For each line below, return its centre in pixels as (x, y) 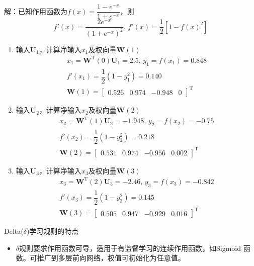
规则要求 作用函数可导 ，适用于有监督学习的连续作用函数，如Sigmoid (130, 248)
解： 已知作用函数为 (36, 11)
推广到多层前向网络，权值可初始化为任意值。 (111, 258)
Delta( (14, 231)
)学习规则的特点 (53, 231)
